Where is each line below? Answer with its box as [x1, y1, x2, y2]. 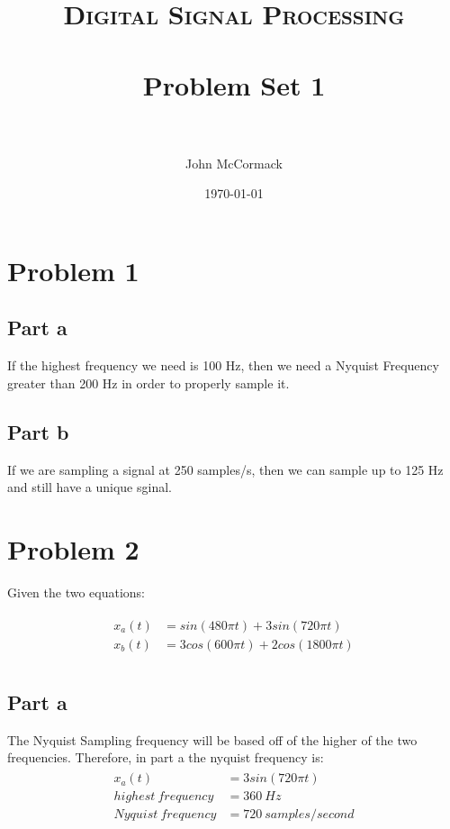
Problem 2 [7, 531, 139, 568]
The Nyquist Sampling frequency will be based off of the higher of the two [7, 730, 418, 749]
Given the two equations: [7, 582, 146, 601]
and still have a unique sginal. [7, 478, 172, 496]
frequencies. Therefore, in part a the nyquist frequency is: [7, 748, 324, 767]
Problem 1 [7, 251, 139, 288]
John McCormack [185, 153, 283, 172]
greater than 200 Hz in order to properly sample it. [7, 373, 290, 392]
